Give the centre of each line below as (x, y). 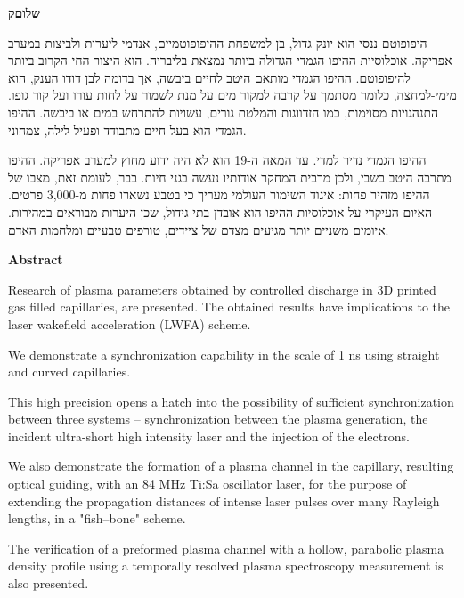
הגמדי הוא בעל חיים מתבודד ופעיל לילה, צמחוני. (127, 129)
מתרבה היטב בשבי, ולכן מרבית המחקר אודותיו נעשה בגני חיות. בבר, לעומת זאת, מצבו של (230, 177)
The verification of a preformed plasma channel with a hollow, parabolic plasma (226, 548)
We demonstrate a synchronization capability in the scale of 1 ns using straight (224, 354)
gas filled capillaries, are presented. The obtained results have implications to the (229, 307)
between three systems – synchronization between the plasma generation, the (218, 419)
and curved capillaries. (69, 372)
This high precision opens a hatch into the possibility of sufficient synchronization (231, 401)
